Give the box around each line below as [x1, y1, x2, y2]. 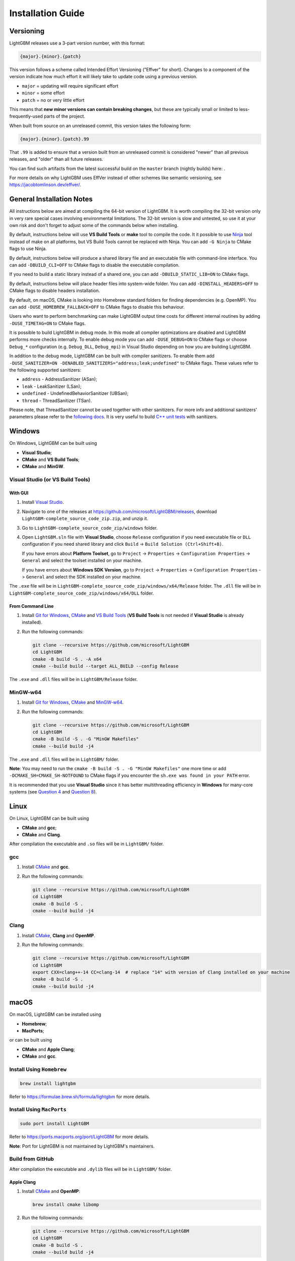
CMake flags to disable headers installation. [9, 288, 100, 294]
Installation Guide [9, 8, 85, 19]
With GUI [9, 490, 29, 496]
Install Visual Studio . [22, 499, 64, 505]
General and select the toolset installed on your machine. [22, 557, 143, 563]
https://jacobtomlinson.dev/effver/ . [9, 182, 82, 188]
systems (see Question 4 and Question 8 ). [9, 789, 97, 795]
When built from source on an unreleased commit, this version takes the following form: [9, 123, 191, 129]
